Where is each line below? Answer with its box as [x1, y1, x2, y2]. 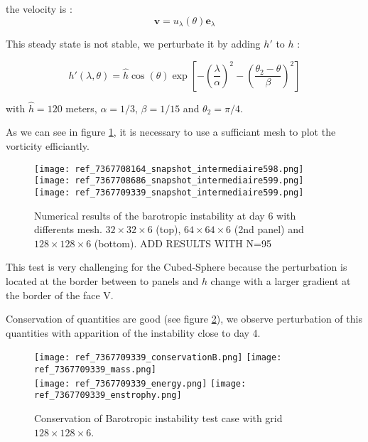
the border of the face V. [6, 287, 114, 302]
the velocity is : [6, 1, 72, 16]
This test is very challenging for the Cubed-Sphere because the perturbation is [6, 259, 347, 274]
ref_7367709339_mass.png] [34, 365, 156, 375]
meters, [65, 100, 97, 115]
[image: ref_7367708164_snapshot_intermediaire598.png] [34, 163, 304, 174]
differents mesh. [34, 222, 102, 237]
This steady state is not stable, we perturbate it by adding [6, 36, 261, 51]
